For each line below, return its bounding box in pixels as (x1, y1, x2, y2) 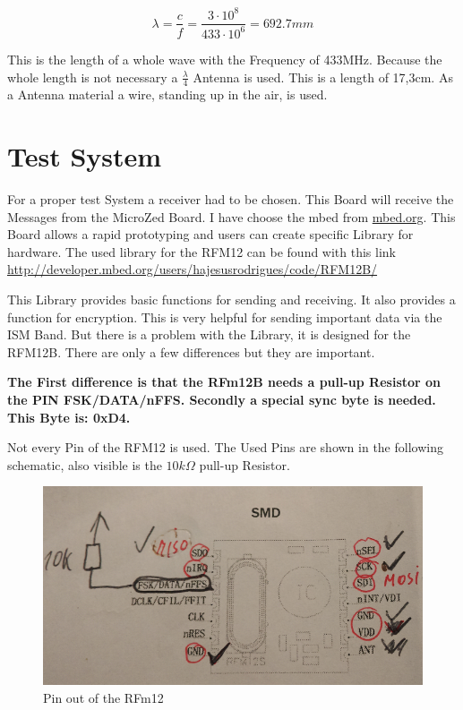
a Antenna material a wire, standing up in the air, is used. (7, 85, 328, 104)
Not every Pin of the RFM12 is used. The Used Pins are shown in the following (7, 438, 443, 457)
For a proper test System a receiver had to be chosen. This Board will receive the (7, 190, 454, 209)
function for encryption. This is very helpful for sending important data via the (7, 307, 442, 326)
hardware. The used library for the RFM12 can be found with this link (7, 242, 397, 261)
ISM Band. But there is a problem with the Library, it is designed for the (7, 325, 411, 344)
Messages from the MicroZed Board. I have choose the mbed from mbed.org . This (7, 207, 456, 226)
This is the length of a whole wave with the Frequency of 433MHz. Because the (7, 49, 442, 68)
